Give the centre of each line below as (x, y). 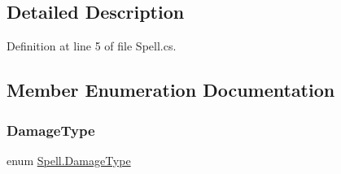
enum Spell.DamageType (69, 160)
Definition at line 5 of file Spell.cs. (92, 46)
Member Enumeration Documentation (171, 90)
